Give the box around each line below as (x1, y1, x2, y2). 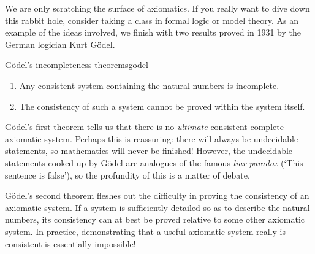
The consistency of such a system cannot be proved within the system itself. (19, 99, 305, 112)
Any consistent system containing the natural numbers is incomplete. (19, 79, 279, 91)
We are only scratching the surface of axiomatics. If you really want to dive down (5, 2, 310, 14)
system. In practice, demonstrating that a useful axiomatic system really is (5, 225, 286, 237)
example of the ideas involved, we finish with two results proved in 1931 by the (5, 26, 301, 39)
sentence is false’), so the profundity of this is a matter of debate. (5, 168, 250, 181)
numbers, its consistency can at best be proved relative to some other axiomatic (5, 213, 305, 226)
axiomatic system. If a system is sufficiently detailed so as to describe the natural (5, 201, 310, 214)
